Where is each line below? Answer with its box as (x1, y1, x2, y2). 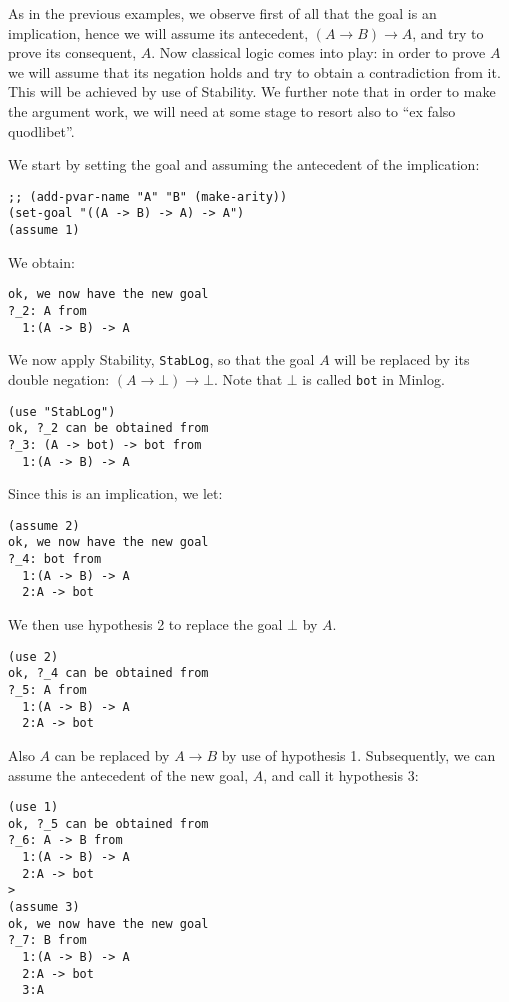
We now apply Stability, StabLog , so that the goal (8, 349, 315, 370)
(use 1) (8, 800, 59, 815)
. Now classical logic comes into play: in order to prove (151, 42, 486, 63)
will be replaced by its (334, 349, 470, 370)
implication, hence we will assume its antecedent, (8, 22, 309, 43)
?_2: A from (8, 303, 87, 318)
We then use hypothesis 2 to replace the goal (8, 614, 283, 635)
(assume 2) (8, 518, 80, 533)
